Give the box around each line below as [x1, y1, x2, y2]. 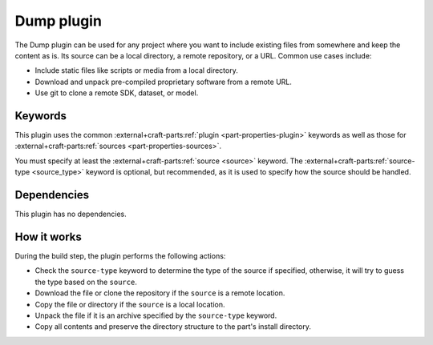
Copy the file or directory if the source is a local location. [34, 299, 225, 309]
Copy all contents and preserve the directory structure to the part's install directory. [34, 322, 312, 331]
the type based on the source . [34, 277, 138, 287]
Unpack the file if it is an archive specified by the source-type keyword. [34, 311, 277, 320]
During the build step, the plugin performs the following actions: [14, 251, 226, 260]
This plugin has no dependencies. [14, 209, 127, 219]
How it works [14, 230, 82, 243]
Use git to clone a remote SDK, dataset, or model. [34, 88, 199, 98]
